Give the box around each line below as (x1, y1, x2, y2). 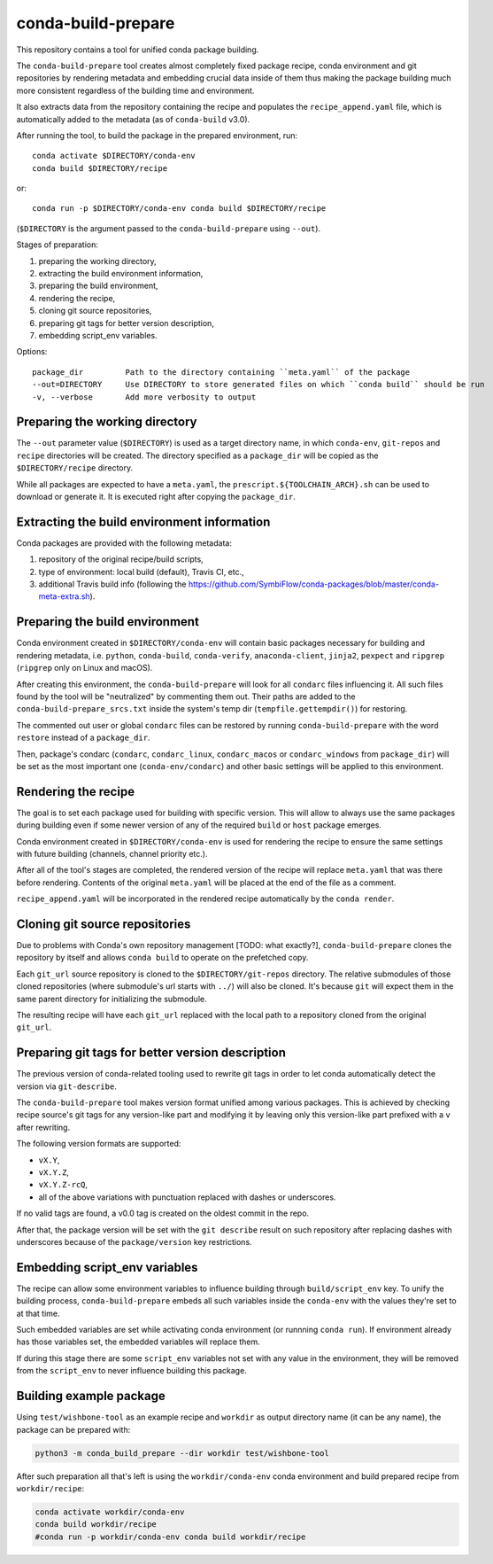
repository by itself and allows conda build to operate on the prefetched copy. (16, 953, 309, 963)
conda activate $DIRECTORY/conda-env (32, 151, 196, 161)
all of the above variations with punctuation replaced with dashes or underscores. (38, 1192, 336, 1202)
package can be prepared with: (16, 1424, 131, 1435)
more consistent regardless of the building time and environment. (16, 85, 255, 96)
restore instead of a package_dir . (16, 732, 150, 743)
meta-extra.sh (38, 591, 90, 602)
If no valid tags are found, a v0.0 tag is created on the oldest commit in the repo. (16, 1208, 310, 1218)
